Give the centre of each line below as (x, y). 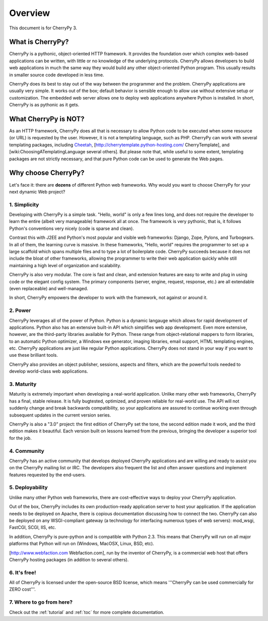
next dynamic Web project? (37, 192)
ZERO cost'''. (22, 589)
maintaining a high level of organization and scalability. (65, 265)
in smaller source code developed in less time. (57, 75)
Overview (30, 13)
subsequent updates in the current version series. (60, 415)
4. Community (27, 451)
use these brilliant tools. (33, 355)
